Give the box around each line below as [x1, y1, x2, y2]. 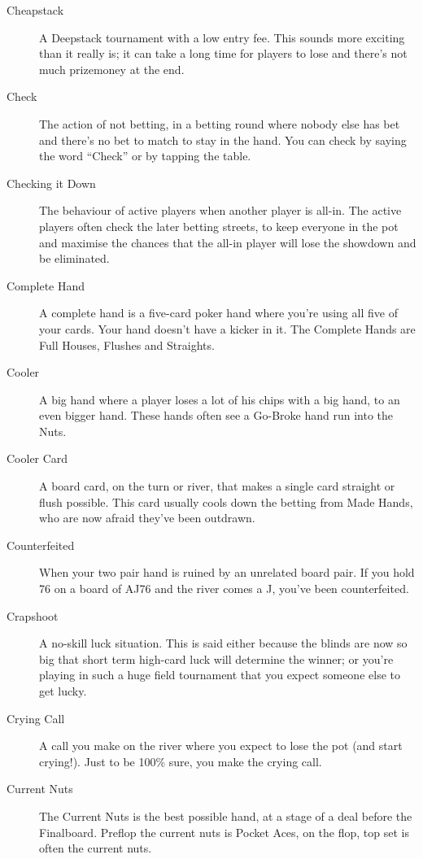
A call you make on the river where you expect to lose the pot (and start [39, 737, 403, 754]
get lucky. [39, 682, 87, 699]
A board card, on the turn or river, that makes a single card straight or [39, 477, 395, 495]
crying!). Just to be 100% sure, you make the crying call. [39, 752, 322, 770]
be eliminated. [39, 250, 110, 267]
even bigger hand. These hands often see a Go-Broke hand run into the [39, 407, 394, 424]
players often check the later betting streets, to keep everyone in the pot [39, 217, 399, 234]
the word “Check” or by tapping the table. [39, 147, 251, 164]
